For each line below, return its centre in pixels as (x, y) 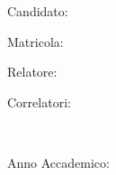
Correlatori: (39, 101)
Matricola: (36, 41)
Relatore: (32, 72)
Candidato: (38, 11)
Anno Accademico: (58, 162)
